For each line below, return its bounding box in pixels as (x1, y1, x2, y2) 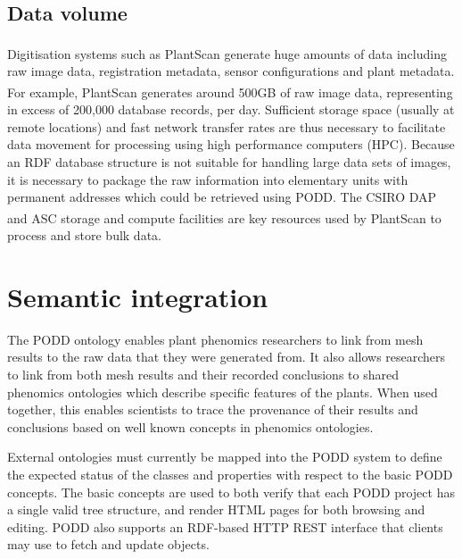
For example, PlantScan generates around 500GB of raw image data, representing (7, 82, 453, 101)
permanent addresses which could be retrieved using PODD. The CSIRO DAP (7, 188, 437, 206)
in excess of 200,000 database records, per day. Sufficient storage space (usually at (7, 100, 455, 119)
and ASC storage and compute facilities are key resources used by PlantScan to (7, 208, 441, 227)
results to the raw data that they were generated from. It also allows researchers (7, 347, 446, 366)
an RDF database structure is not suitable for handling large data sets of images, (7, 153, 451, 171)
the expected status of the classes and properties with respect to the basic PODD (7, 464, 453, 483)
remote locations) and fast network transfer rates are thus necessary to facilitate (7, 117, 446, 136)
